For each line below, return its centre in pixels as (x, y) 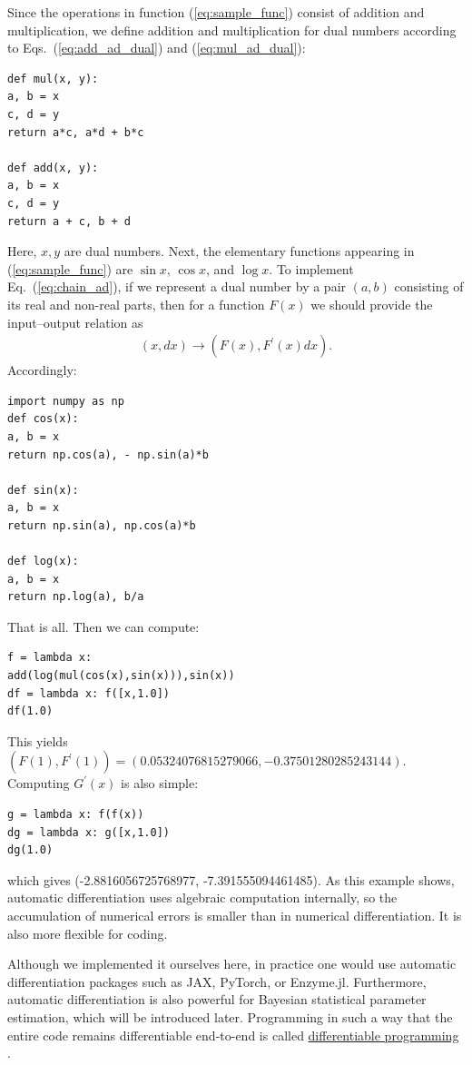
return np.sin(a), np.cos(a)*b (102, 525)
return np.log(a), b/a (76, 597)
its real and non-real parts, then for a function (136, 304)
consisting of (429, 286)
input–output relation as (75, 322)
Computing (39, 783)
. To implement (311, 268)
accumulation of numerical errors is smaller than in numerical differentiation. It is (235, 915)
